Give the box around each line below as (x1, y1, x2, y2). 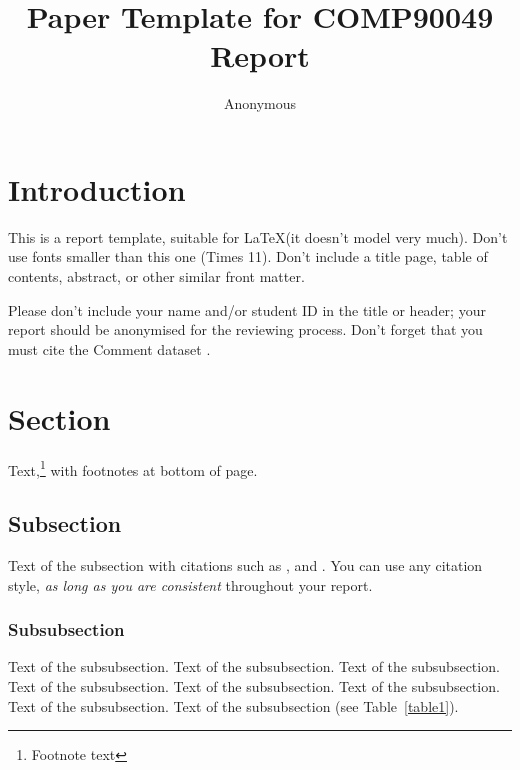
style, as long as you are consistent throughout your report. (8, 574, 373, 595)
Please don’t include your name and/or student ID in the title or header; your (8, 299, 486, 320)
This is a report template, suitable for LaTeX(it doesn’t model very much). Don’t (8, 226, 508, 247)
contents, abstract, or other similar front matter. (8, 266, 305, 287)
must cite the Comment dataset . (8, 338, 211, 359)
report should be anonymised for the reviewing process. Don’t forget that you (8, 319, 483, 340)
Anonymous (223, 93, 297, 114)
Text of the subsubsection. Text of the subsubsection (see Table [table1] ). (8, 695, 459, 716)
